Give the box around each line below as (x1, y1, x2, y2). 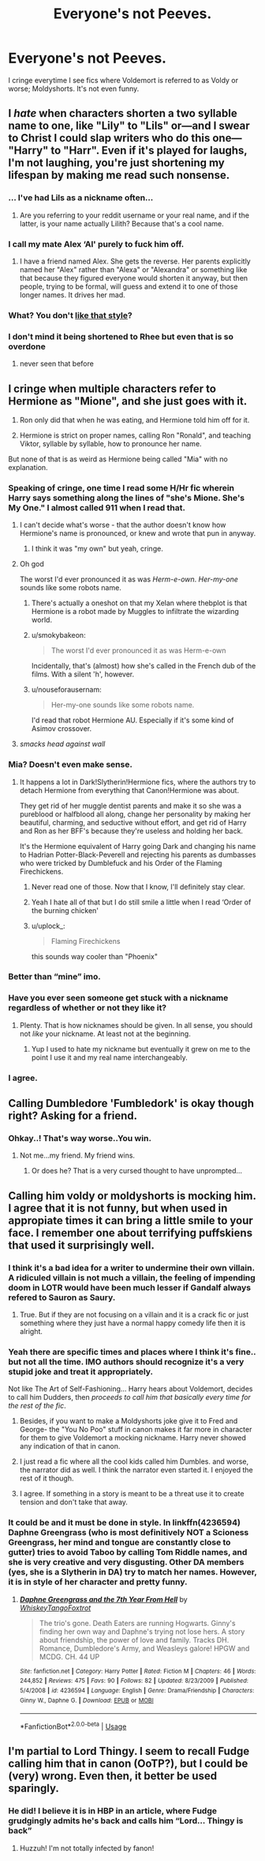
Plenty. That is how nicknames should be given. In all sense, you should (19, 1020, 253, 1029)
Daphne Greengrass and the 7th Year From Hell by (19, 1594, 188, 1604)
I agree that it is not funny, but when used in (8, 1201, 228, 1215)
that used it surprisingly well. (8, 1238, 155, 1252)
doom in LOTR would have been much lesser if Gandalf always (8, 1282, 252, 1293)
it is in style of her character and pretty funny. (8, 1576, 188, 1587)
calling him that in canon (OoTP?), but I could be (8, 1757, 248, 1771)
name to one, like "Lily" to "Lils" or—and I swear (8, 119, 250, 133)
